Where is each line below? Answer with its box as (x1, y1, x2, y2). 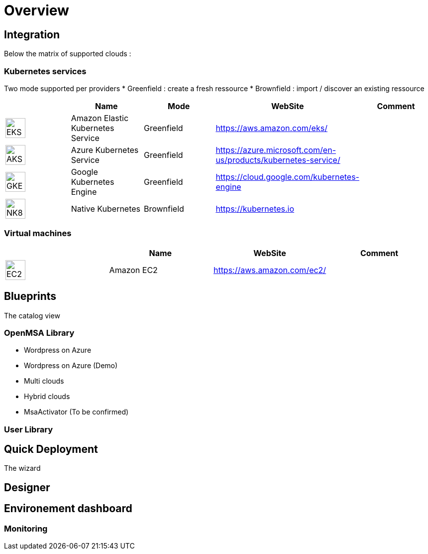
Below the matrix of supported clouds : (4, 49, 131, 58)
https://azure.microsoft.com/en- (215, 144, 336, 155)
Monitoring (4, 523, 48, 534)
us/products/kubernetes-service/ (215, 154, 340, 165)
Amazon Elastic (71, 113, 129, 123)
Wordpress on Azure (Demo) (24, 361, 118, 370)
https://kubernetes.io (215, 203, 295, 214)
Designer (4, 481, 50, 494)
